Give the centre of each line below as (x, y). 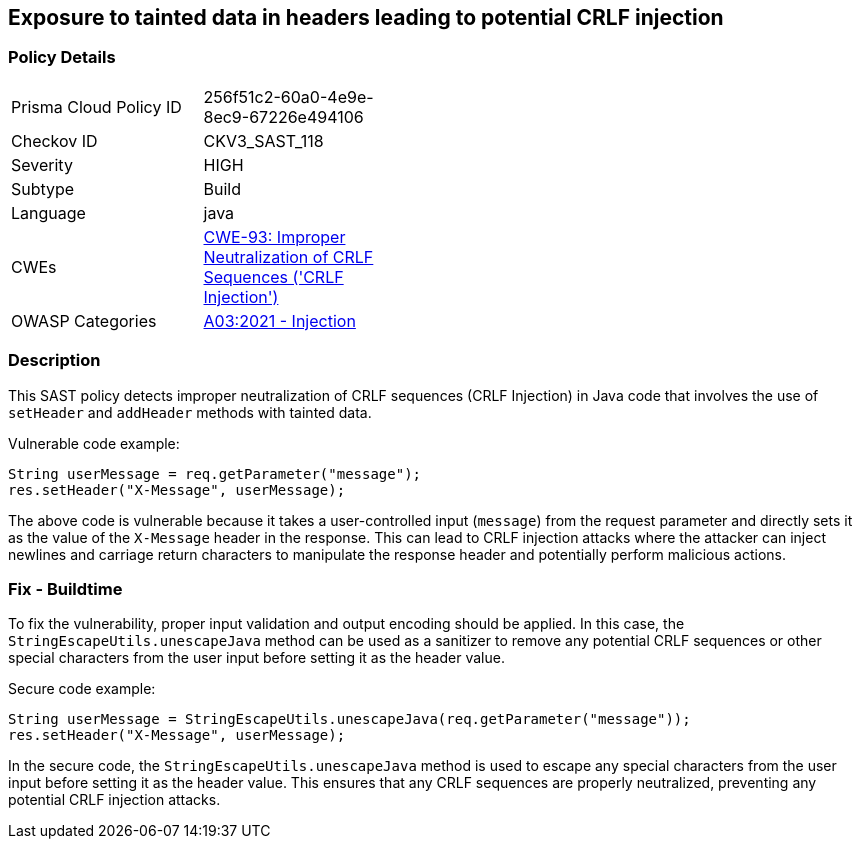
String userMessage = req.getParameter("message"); (215, 473)
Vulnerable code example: (94, 443)
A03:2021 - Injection (279, 320)
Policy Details (62, 57)
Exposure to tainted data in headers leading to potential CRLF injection (366, 17)
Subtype (43, 188)
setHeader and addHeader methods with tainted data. (190, 412)
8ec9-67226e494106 (283, 116)
